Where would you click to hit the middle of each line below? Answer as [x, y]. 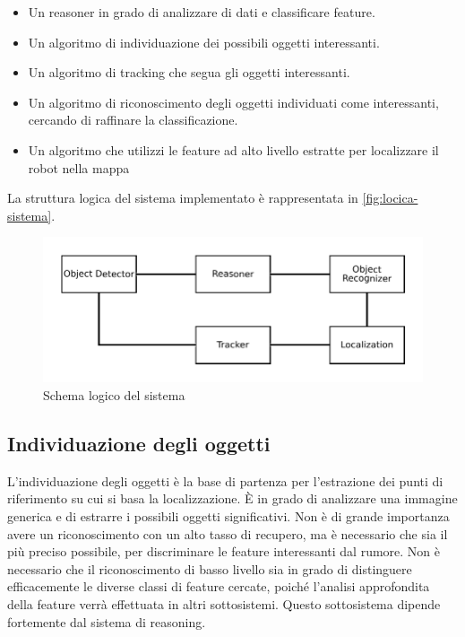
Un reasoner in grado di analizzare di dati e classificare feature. [202, 12]
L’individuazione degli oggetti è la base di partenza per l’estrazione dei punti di [225, 480]
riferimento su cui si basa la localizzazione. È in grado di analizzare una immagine [232, 498]
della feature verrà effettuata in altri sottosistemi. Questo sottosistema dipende [224, 604]
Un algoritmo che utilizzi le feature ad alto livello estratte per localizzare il [233, 149]
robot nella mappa [79, 167]
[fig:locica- [390, 198]
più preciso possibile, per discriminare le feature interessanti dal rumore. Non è [224, 551]
